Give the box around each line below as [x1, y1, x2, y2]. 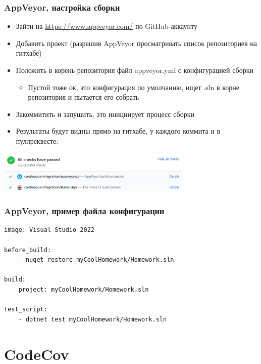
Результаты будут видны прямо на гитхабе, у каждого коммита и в [16, 126, 221, 136]
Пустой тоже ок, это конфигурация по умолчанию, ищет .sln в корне [28, 82, 240, 92]
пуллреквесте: [16, 135, 59, 146]
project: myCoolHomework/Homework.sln [18, 286, 149, 294]
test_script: [4, 306, 47, 313]
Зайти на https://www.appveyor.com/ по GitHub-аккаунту [16, 21, 197, 31]
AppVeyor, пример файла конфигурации [4, 205, 165, 217]
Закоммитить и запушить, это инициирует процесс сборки [16, 108, 194, 119]
